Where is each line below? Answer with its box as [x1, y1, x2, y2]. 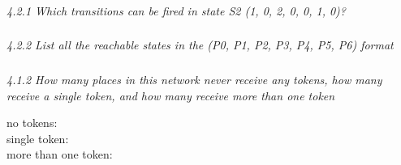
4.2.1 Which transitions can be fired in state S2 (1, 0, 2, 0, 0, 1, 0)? [6, 2, 346, 19]
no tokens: [6, 114, 58, 131]
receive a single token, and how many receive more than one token [6, 87, 335, 104]
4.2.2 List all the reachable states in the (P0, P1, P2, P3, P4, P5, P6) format [6, 36, 394, 53]
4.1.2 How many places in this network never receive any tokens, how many [6, 70, 382, 87]
